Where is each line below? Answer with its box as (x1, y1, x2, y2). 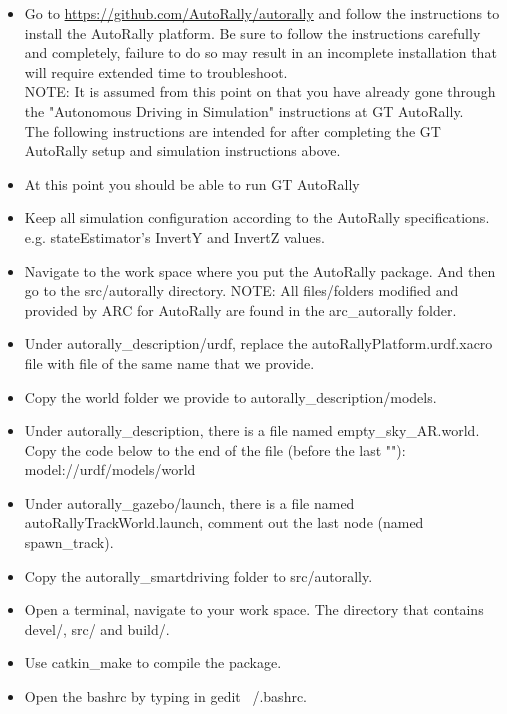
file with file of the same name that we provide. (24, 352, 315, 373)
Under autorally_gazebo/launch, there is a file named (24, 492, 355, 513)
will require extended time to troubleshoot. (24, 61, 288, 82)
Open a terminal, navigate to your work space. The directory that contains (24, 599, 484, 620)
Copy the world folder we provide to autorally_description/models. (24, 386, 437, 407)
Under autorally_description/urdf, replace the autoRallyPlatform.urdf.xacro (24, 333, 493, 354)
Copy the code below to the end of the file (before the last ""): (24, 439, 406, 460)
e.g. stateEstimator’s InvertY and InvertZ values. (24, 226, 325, 247)
